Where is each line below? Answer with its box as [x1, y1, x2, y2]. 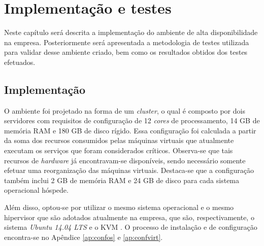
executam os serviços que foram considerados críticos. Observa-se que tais [4, 145, 233, 156]
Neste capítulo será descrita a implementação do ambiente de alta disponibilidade [4, 27, 258, 38]
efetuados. [4, 56, 36, 67]
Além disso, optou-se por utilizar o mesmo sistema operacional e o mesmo [4, 202, 234, 213]
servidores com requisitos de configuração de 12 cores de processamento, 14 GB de [4, 115, 260, 126]
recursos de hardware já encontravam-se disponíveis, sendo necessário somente [4, 155, 246, 165]
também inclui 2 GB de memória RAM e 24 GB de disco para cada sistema [4, 174, 240, 185]
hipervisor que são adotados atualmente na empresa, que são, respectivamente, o [4, 212, 254, 222]
